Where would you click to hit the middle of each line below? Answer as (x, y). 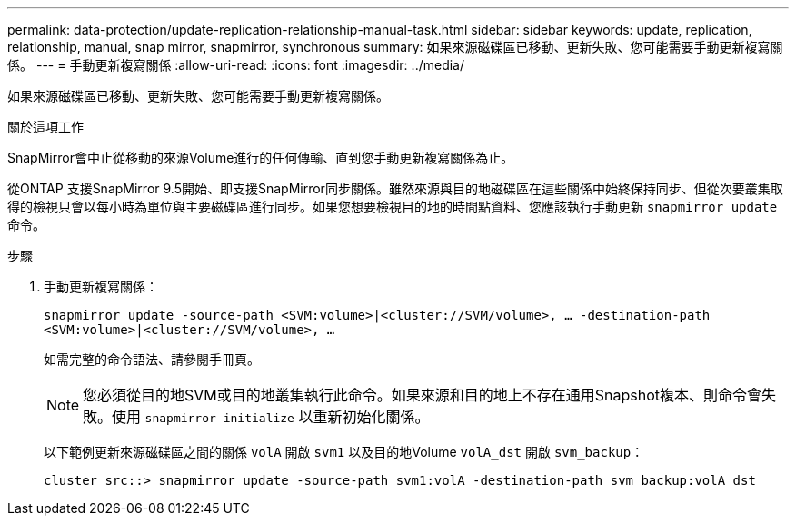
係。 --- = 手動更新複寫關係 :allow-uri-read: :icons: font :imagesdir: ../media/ (236, 65)
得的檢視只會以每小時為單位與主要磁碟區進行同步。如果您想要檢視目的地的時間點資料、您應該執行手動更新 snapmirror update (393, 207)
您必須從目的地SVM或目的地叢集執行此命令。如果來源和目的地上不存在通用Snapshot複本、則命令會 (423, 395)
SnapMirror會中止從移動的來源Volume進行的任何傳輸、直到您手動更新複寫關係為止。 (261, 158)
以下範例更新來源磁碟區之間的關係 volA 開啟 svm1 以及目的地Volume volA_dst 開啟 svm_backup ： (344, 452)
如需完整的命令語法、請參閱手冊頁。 (152, 359)
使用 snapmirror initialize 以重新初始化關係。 (271, 417)
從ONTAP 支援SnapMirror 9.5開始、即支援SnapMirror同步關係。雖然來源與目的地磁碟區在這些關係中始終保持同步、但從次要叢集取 (395, 188)
